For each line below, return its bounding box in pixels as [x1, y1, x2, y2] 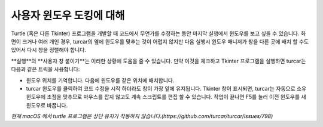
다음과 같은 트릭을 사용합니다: [11, 66, 80, 73]
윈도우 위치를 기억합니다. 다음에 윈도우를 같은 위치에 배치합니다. [26, 76, 175, 83]
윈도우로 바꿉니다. [26, 101, 68, 109]
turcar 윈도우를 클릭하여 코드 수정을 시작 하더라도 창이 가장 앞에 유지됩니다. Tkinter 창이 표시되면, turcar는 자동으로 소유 [26, 85, 307, 92]
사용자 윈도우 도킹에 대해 [11, 9, 125, 22]
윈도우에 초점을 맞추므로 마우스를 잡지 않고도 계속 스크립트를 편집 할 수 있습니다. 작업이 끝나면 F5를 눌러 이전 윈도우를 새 [26, 93, 306, 101]
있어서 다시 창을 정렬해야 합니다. [11, 47, 87, 54]
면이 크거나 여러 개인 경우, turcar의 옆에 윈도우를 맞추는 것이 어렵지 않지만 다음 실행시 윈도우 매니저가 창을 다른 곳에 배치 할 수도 [11, 38, 309, 45]
